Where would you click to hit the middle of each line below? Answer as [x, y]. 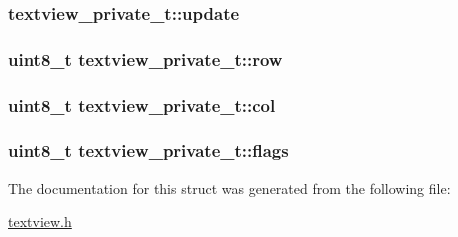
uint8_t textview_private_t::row [145, 58]
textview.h [40, 221]
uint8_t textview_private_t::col [142, 104]
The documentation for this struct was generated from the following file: [229, 187]
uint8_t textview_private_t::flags [148, 150]
